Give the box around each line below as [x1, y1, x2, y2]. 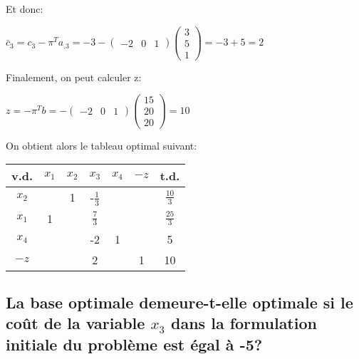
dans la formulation [171, 312, 317, 334]
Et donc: [6, 1, 43, 16]
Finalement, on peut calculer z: [6, 69, 142, 84]
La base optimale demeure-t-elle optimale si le [6, 291, 353, 313]
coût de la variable [6, 312, 145, 334]
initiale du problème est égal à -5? [6, 333, 263, 355]
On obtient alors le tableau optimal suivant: [6, 137, 197, 152]
